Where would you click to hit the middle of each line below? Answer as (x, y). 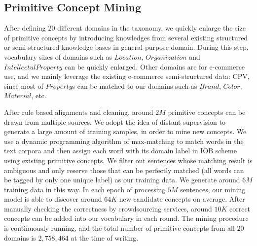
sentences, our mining (213, 189)
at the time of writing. (105, 237)
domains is (20, 237)
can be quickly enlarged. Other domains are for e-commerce (155, 66)
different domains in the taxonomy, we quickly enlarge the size (151, 28)
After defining (25, 28)
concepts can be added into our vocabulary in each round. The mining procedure (126, 218)
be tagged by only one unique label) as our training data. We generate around (122, 180)
